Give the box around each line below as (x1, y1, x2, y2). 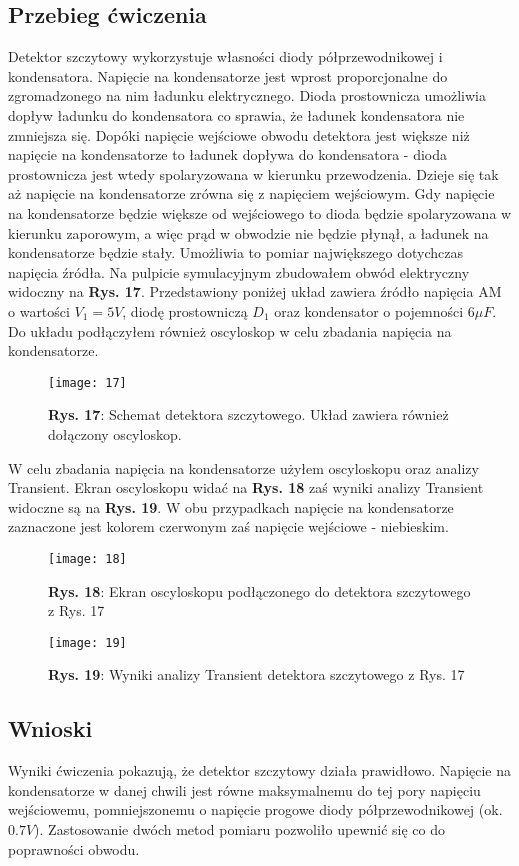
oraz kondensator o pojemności (274, 300, 464, 321)
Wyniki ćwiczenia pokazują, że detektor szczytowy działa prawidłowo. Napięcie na (8, 760, 512, 781)
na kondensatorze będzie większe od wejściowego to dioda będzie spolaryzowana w (8, 202, 512, 223)
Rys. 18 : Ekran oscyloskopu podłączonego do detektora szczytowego (48, 580, 471, 601)
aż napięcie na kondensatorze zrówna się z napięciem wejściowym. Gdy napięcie (8, 183, 495, 204)
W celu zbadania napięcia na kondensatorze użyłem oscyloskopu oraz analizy (8, 457, 479, 478)
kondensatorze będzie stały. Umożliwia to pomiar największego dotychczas (8, 242, 463, 263)
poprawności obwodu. (8, 838, 140, 859)
